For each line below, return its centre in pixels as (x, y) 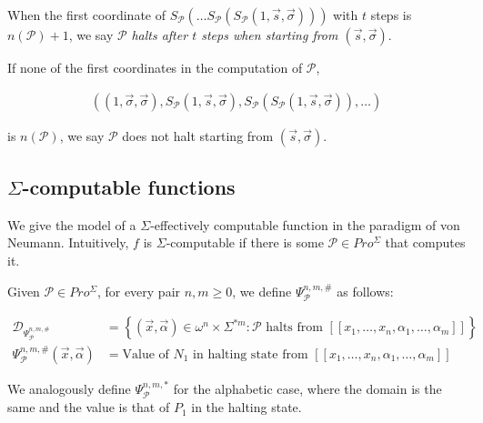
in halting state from (251, 354)
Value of (146, 354)
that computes (425, 242)
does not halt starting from (198, 135)
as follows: (365, 291)
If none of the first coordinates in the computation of (155, 67)
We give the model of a (72, 224)
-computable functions (129, 187)
